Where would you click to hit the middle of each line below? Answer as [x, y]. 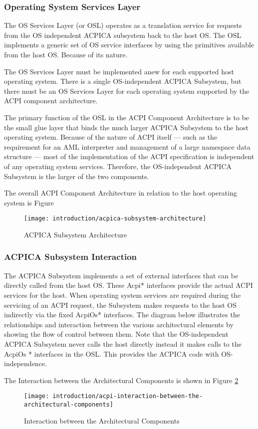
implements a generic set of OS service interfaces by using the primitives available [129, 45]
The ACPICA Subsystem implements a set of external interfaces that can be [121, 275]
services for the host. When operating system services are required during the [123, 295]
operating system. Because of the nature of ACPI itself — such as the [111, 137]
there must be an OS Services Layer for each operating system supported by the [127, 91]
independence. [25, 363]
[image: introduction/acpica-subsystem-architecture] [115, 219]
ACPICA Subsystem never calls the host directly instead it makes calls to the [123, 343]
